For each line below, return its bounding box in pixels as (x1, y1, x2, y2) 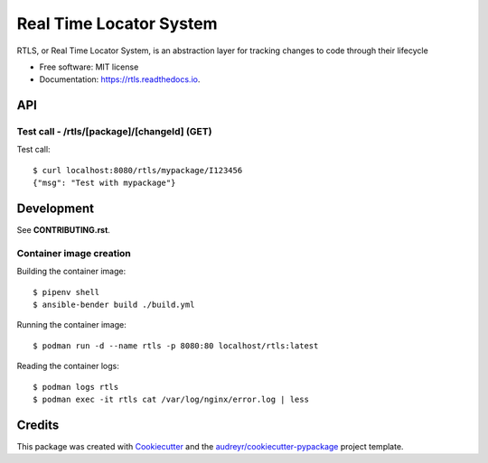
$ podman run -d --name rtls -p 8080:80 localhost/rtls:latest (33, 340, 319, 351)
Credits (16, 417, 60, 432)
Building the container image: (16, 266, 127, 277)
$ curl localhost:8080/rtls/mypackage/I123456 (33, 165, 243, 175)
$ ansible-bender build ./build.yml (33, 300, 195, 310)
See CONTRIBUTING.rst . (16, 225, 110, 236)
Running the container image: (16, 319, 127, 330)
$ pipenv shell (33, 287, 100, 297)
